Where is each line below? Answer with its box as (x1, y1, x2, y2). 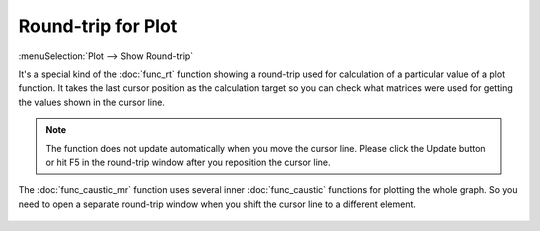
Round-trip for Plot (18, 15, 178, 37)
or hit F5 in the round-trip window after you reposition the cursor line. (45, 156, 331, 168)
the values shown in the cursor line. (18, 96, 165, 108)
